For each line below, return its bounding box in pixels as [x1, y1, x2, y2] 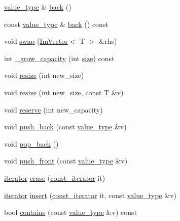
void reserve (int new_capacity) [4, 104, 103, 115]
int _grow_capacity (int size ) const [4, 52, 115, 63]
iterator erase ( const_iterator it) [4, 172, 105, 183]
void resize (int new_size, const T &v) [4, 87, 124, 97]
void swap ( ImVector [4, 36, 68, 46]
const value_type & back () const [4, 18, 109, 29]
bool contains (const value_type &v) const [4, 207, 137, 217]
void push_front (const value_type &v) [4, 155, 128, 166]
